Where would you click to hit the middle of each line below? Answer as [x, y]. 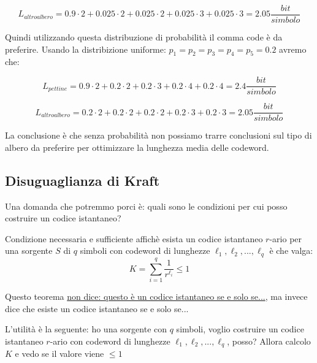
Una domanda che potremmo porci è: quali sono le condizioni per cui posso [146, 206]
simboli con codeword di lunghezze [145, 250]
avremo [293, 49]
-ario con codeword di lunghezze [110, 341]
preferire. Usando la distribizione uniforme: [86, 49]
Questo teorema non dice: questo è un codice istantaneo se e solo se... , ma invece [156, 296]
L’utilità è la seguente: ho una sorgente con [86, 329]
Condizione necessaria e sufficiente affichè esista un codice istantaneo [134, 238]
